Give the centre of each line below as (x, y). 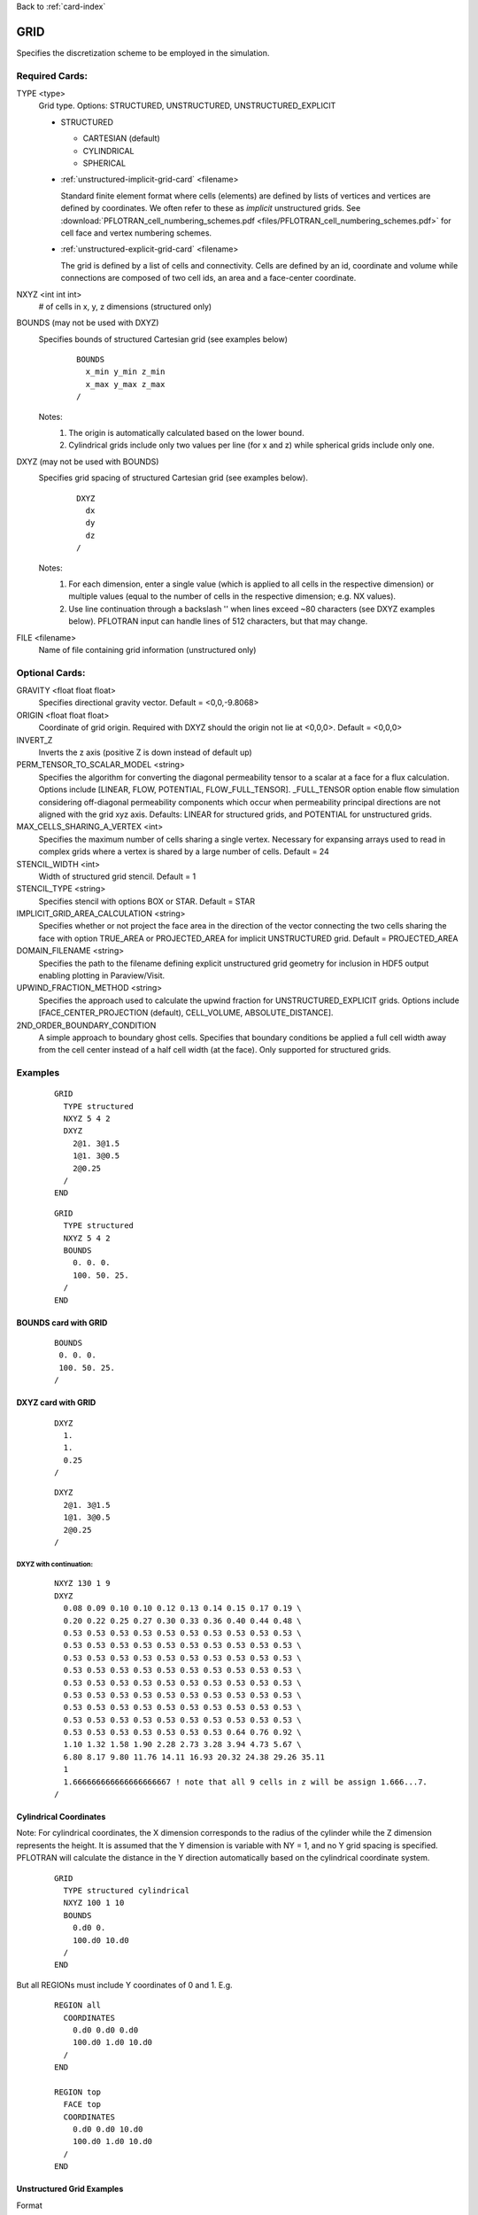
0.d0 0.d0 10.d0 (108, 2130)
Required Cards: (52, 75)
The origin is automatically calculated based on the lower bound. (186, 433)
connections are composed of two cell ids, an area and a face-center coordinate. (208, 278)
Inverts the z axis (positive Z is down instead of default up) (145, 752)
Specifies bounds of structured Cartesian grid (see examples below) (163, 339)
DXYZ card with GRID (56, 1403)
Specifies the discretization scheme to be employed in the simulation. (143, 52)
